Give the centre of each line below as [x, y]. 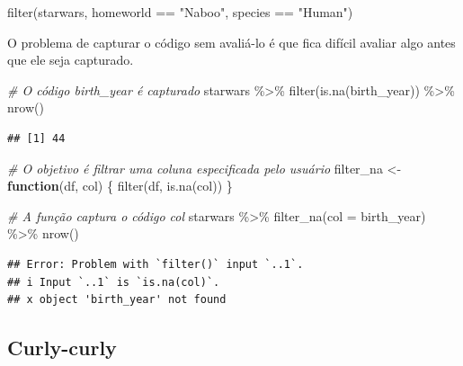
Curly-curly [62, 348]
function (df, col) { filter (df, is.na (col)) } [120, 186]
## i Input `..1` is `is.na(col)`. [114, 282]
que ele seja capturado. [71, 60]
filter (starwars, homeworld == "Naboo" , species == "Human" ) [180, 12]
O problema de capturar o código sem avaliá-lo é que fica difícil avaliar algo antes [231, 42]
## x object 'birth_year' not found [117, 300]
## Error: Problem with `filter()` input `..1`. [156, 264]
